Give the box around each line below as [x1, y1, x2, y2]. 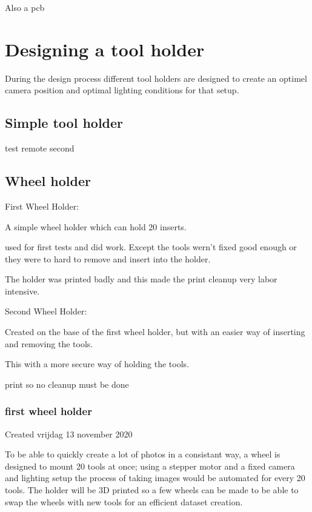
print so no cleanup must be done [5, 377, 129, 390]
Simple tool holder [5, 113, 124, 132]
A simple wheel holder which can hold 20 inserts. [5, 220, 187, 233]
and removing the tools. [5, 337, 93, 350]
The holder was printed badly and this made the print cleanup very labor [5, 273, 277, 285]
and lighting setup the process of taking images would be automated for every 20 [5, 471, 305, 484]
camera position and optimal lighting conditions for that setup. [5, 84, 239, 96]
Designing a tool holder [5, 36, 205, 61]
